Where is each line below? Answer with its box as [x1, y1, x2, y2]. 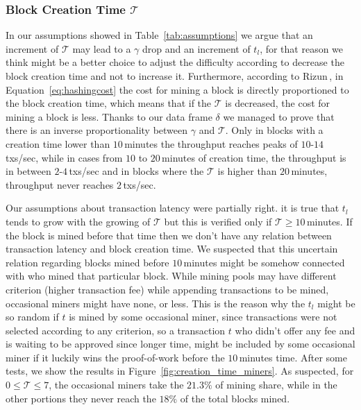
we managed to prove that [223, 109, 335, 123]
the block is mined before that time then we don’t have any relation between [6, 228, 332, 242]
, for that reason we [260, 41, 344, 55]
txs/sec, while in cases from [6, 150, 123, 164]
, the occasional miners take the [49, 377, 184, 392]
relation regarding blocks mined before [6, 255, 169, 269]
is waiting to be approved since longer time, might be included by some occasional [6, 336, 355, 351]
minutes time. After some [239, 350, 347, 364]
